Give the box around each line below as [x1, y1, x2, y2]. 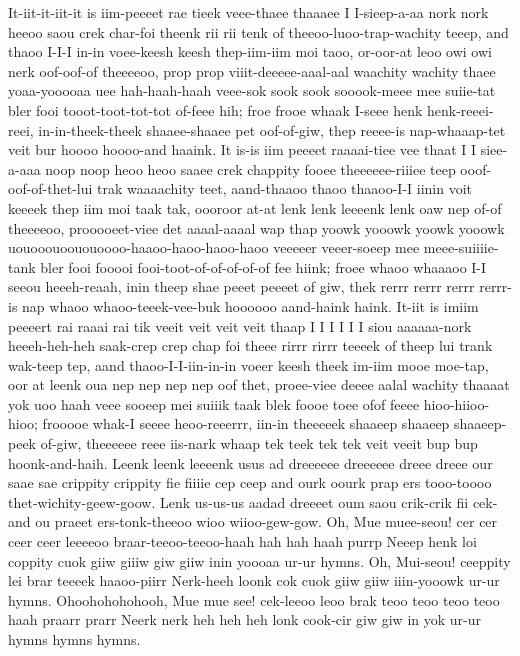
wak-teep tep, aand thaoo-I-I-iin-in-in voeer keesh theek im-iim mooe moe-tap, [8, 354, 489, 375]
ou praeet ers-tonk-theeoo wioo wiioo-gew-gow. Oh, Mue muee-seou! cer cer [35, 511, 498, 532]
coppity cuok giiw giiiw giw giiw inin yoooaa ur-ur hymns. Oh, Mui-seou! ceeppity [8, 550, 511, 571]
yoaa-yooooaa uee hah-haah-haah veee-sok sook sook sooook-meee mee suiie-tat [8, 80, 496, 101]
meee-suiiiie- [423, 237, 499, 258]
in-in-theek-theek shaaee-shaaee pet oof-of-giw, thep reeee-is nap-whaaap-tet [38, 119, 506, 140]
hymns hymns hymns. [8, 629, 141, 649]
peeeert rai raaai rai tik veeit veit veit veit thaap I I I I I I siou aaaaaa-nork [8, 315, 472, 336]
